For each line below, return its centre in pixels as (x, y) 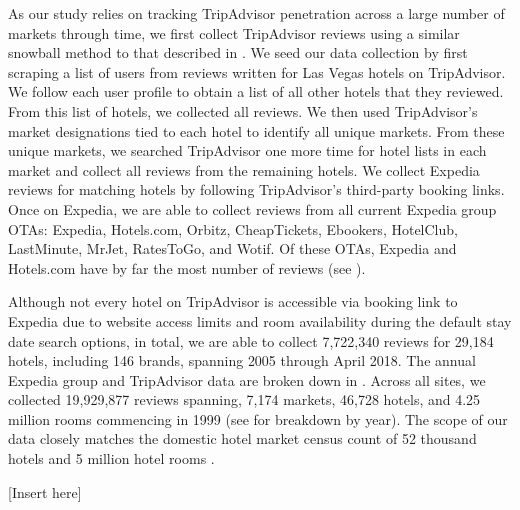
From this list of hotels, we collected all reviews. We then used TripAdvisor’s (243, 110)
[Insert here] (45, 491)
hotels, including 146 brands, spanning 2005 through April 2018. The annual (242, 360)
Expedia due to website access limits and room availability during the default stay (260, 320)
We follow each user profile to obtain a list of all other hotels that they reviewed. (256, 91)
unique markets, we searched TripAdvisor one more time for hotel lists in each (247, 150)
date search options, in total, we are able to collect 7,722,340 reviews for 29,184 (251, 340)
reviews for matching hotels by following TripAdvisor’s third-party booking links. (256, 189)
